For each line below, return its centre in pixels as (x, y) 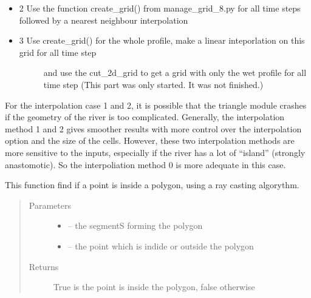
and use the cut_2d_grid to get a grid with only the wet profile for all (175, 73)
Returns (44, 266)
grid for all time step (58, 52)
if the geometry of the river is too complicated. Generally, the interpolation (145, 117)
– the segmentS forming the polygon (135, 225)
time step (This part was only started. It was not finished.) (153, 84)
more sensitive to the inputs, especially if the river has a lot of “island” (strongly (155, 152)
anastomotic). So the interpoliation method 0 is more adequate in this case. (145, 164)
